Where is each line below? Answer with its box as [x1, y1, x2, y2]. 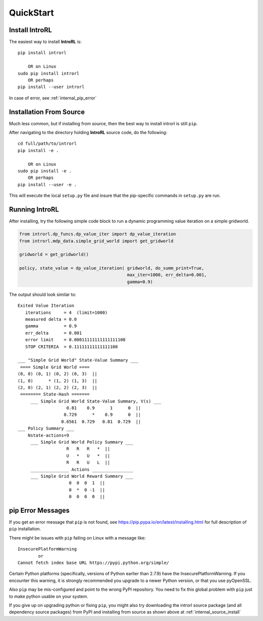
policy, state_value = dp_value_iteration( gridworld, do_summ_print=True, [19, 266, 205, 271]
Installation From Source [9, 108, 85, 116]
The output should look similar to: [9, 291, 76, 297]
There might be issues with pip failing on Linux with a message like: [9, 535, 146, 541]
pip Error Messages [9, 506, 70, 514]
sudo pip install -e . [18, 168, 72, 174]
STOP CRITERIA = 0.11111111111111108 [25, 344, 118, 349]
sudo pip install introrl [18, 71, 80, 76]
